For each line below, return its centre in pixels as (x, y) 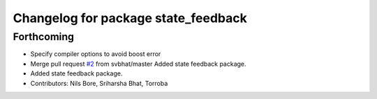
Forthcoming (44, 37)
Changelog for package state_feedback (130, 18)
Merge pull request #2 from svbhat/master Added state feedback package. (139, 64)
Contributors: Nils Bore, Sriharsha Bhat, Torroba (99, 83)
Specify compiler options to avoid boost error (96, 54)
